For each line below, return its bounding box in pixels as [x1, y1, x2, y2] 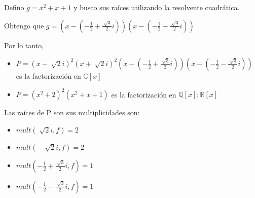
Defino [4, 2, 24, 12]
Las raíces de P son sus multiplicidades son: [4, 107, 140, 118]
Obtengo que [4, 20, 44, 30]
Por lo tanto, [4, 40, 44, 50]
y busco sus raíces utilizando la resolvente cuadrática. [74, 2, 240, 12]
